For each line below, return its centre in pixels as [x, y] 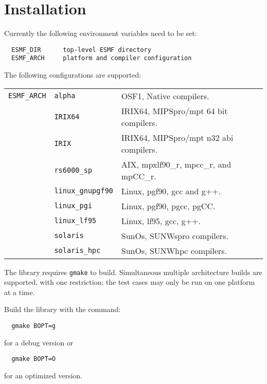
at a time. [20, 292]
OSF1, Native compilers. [165, 96]
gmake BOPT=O [34, 359]
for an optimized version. [43, 375]
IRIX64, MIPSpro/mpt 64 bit [175, 111]
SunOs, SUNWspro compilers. [175, 235]
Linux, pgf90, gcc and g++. [171, 191]
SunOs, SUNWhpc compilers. [174, 250]
